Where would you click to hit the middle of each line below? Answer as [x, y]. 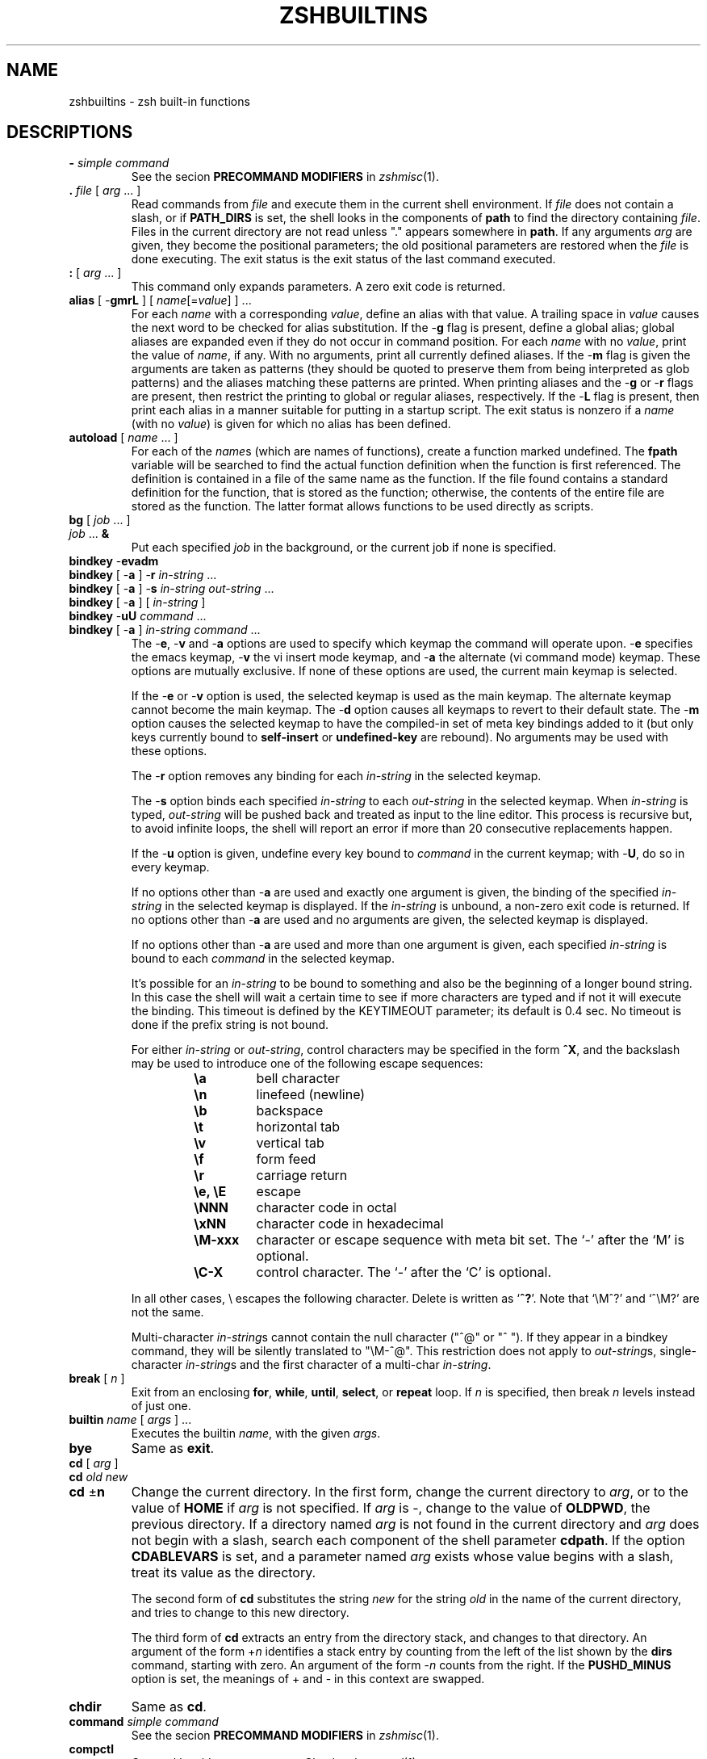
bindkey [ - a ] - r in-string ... [143, 575]
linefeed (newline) [311, 1095]
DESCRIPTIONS [70, 132]
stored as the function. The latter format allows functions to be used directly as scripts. [362, 506]
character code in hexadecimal [350, 1224]
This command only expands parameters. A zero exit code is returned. [318, 287]
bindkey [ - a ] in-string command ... [165, 630]
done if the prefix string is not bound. [230, 1025]
